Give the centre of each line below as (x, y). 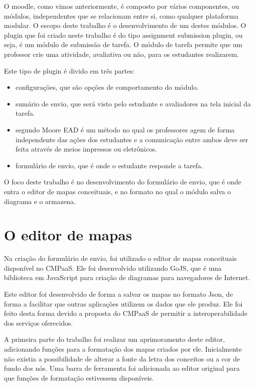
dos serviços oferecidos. (38, 322)
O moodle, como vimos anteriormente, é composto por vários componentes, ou (122, 6)
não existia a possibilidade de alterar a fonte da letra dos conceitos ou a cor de (122, 358)
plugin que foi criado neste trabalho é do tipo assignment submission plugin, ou (123, 35)
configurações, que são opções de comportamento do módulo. (107, 87)
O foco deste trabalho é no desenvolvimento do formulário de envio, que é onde (123, 182)
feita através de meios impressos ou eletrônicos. (86, 149)
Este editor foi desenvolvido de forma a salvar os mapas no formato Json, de (118, 294)
